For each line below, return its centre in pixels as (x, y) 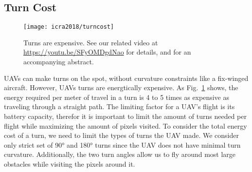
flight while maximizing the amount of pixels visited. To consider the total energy (126, 125)
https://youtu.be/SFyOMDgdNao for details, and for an (107, 52)
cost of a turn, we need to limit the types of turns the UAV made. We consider (121, 135)
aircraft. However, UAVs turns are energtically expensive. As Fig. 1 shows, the (121, 87)
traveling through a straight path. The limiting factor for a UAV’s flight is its (119, 106)
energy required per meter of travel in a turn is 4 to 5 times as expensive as (117, 97)
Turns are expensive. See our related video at (91, 42)
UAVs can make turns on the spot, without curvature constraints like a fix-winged (126, 78)
